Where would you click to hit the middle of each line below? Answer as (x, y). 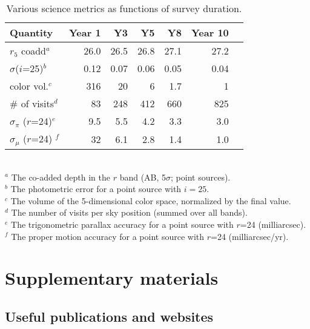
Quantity (31, 32)
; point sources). (201, 177)
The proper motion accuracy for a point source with (108, 236)
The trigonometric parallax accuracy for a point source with (122, 224)
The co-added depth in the (61, 177)
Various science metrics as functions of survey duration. (124, 8)
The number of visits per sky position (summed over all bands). (129, 212)
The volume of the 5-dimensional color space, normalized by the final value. (151, 200)
